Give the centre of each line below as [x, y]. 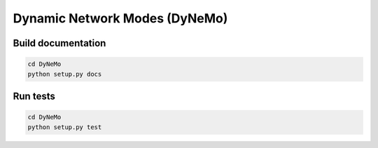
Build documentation [59, 43]
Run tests [34, 96]
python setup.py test [65, 127]
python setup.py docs [65, 74]
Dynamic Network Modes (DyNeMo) [120, 18]
